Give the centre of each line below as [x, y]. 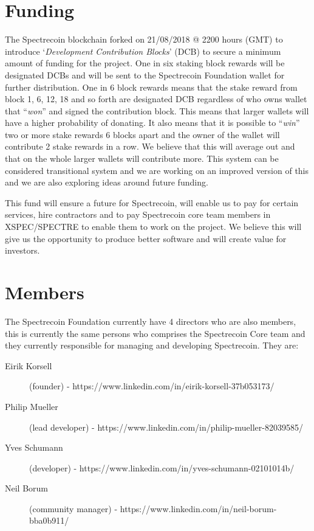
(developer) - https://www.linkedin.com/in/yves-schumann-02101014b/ [162, 467]
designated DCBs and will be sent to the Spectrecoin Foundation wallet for [145, 75]
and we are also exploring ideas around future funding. [107, 182]
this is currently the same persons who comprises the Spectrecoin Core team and [155, 333]
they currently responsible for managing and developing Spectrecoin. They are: [152, 345]
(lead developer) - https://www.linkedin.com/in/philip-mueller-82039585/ [166, 427]
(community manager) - [73, 508]
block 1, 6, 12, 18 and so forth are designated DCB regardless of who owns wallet [156, 99]
